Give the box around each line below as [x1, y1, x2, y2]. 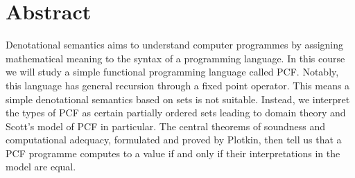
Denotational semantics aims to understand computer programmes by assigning [6, 37, 343, 52]
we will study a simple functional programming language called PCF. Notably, [6, 64, 339, 79]
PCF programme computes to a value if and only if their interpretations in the [6, 145, 340, 160]
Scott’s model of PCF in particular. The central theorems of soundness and [6, 118, 325, 133]
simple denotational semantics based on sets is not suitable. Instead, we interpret [6, 91, 350, 106]
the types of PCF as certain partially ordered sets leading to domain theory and [6, 105, 346, 120]
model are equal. [6, 159, 76, 174]
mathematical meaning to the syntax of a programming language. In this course [6, 51, 345, 65]
